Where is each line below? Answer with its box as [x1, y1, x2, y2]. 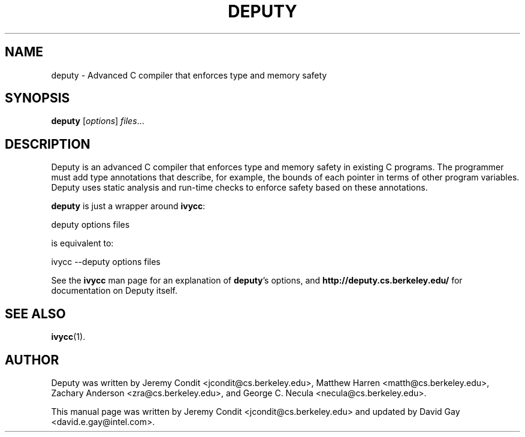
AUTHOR [5, 352, 59, 367]
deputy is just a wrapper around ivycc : [51, 201, 206, 212]
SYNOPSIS [5, 91, 70, 106]
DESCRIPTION [5, 136, 90, 152]
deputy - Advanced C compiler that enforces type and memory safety [51, 70, 327, 80]
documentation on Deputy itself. [51, 285, 177, 296]
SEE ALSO [5, 306, 66, 321]
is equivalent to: [51, 238, 114, 249]
